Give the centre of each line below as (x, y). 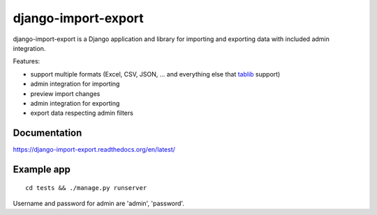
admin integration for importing (75, 84)
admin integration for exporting (75, 103)
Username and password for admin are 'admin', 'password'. (99, 203)
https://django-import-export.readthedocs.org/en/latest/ (94, 150)
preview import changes (65, 93)
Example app (42, 169)
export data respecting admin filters (82, 113)
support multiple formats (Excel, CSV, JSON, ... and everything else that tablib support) (155, 74)
